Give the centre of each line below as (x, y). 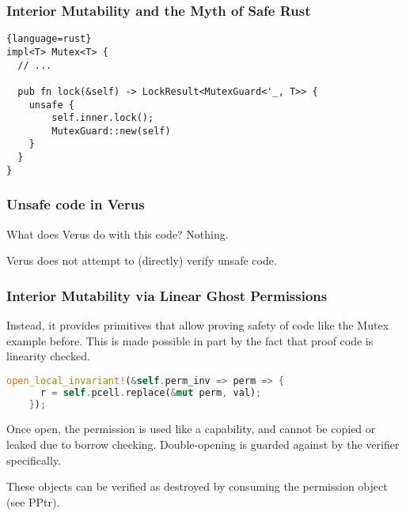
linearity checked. (48, 356)
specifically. (34, 460)
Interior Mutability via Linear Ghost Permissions (167, 295)
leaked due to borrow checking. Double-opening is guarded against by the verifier (203, 444)
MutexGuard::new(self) (111, 131)
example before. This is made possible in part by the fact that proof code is (190, 340)
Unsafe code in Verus (76, 204)
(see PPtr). (33, 501)
